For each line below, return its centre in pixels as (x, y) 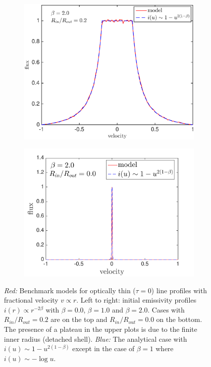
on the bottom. (179, 319)
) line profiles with (179, 290)
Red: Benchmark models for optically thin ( (70, 290)
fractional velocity (31, 300)
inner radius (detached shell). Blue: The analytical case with (96, 339)
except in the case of (104, 348)
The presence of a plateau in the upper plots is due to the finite (101, 329)
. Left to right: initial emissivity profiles (136, 300)
